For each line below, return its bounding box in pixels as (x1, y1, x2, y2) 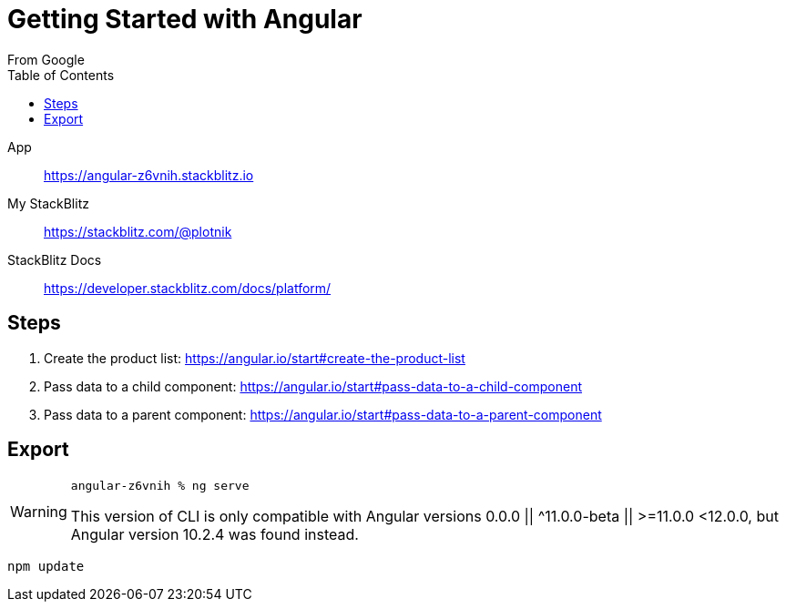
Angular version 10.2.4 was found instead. (70, 525, 359, 544)
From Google (7, 51, 85, 67)
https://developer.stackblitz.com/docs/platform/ (44, 279, 332, 296)
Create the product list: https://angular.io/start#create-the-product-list (44, 350, 465, 366)
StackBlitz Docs (7, 251, 102, 268)
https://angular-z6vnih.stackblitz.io (44, 167, 254, 183)
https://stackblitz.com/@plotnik (44, 223, 232, 239)
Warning (10, 502, 67, 521)
